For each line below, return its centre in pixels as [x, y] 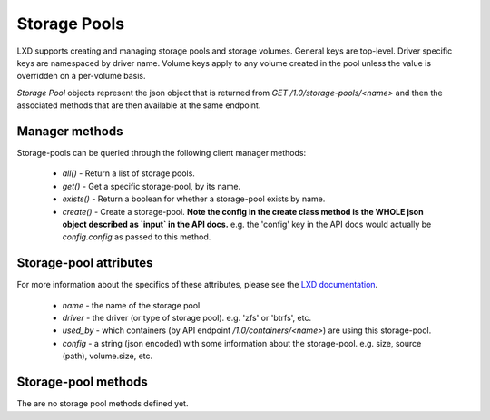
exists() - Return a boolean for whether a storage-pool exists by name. [194, 199]
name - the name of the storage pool [131, 305]
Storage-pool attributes [85, 263]
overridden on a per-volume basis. [81, 76]
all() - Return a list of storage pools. [128, 173]
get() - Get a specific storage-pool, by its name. [151, 186]
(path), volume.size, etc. [108, 356]
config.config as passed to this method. [137, 237]
